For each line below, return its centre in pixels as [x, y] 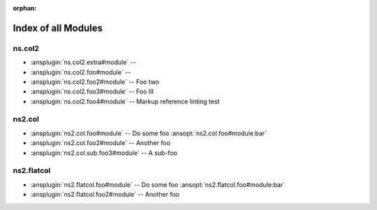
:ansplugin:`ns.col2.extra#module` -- [83, 62]
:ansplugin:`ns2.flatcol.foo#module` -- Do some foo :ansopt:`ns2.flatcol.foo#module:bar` [158, 184]
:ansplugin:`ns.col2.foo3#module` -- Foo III [92, 91]
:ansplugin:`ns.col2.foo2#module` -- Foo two [95, 82]
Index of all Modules [58, 28]
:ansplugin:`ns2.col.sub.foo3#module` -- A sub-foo [104, 153]
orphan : [25, 8]
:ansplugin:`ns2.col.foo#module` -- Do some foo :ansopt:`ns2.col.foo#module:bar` [149, 133]
